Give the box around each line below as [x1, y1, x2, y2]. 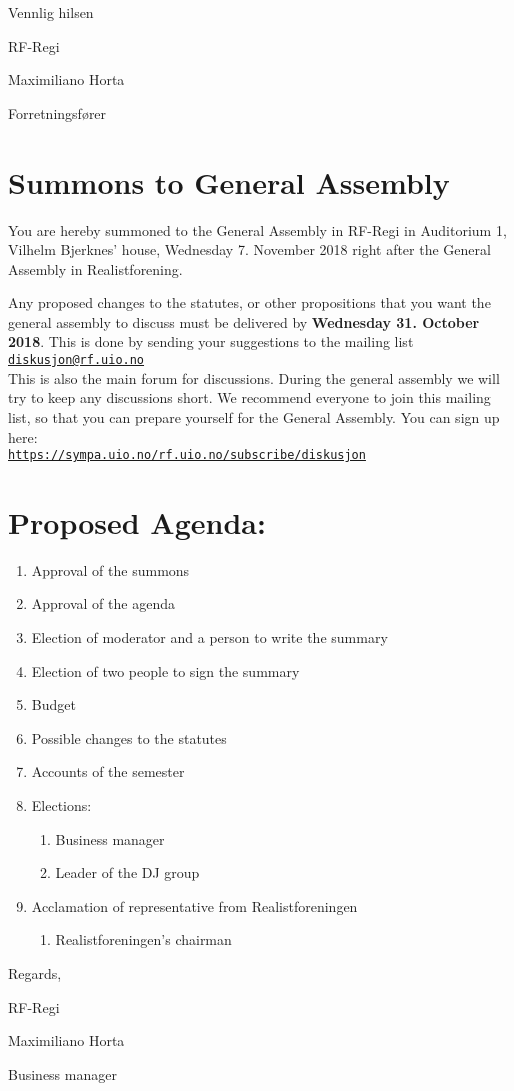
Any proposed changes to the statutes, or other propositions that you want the [8, 292, 491, 313]
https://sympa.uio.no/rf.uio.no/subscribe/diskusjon [8, 448, 366, 463]
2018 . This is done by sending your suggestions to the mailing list [8, 331, 414, 352]
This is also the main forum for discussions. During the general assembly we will [8, 367, 500, 388]
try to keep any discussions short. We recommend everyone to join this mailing [8, 387, 491, 408]
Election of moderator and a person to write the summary [31, 627, 388, 648]
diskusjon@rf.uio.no [8, 353, 145, 368]
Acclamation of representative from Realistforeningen [31, 895, 358, 916]
